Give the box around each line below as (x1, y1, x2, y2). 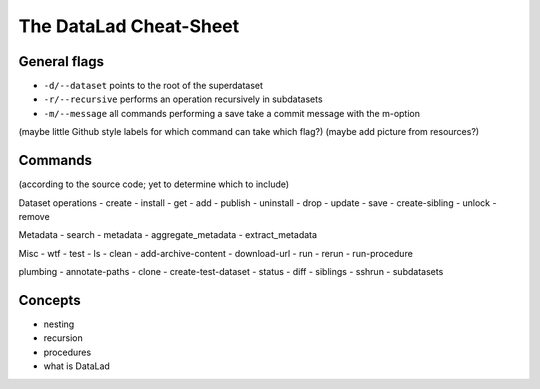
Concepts (18, 291, 81, 309)
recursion (43, 332, 84, 344)
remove (18, 210, 50, 222)
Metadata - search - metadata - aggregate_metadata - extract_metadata (18, 229, 318, 241)
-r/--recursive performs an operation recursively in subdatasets (43, 93, 324, 105)
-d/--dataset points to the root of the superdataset (43, 80, 264, 92)
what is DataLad (43, 360, 110, 372)
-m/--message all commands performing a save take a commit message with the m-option (43, 107, 420, 119)
